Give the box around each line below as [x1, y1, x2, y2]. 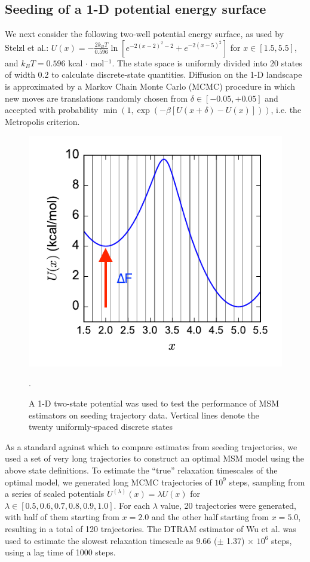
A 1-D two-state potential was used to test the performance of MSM [29, 397, 279, 409]
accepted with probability [5, 103, 99, 116]
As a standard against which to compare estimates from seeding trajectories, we [5, 440, 297, 453]
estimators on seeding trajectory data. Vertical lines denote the [29, 408, 259, 421]
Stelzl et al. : [5, 41, 49, 53]
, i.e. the [271, 103, 302, 116]
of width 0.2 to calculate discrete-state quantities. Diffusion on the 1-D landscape [5, 68, 302, 81]
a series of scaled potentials [5, 487, 105, 500]
